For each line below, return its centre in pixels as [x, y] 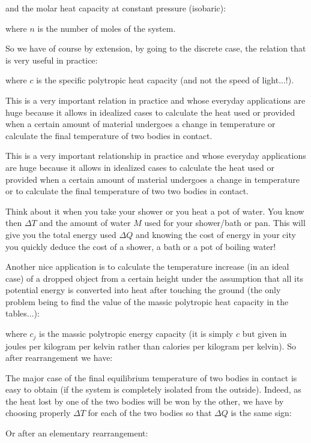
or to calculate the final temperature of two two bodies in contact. [127, 191]
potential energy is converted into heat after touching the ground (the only [143, 290]
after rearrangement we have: [59, 358]
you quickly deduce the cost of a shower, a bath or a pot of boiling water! [141, 246]
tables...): [23, 313]
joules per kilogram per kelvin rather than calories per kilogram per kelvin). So [151, 346]
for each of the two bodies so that [150, 413]
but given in [264, 334]
